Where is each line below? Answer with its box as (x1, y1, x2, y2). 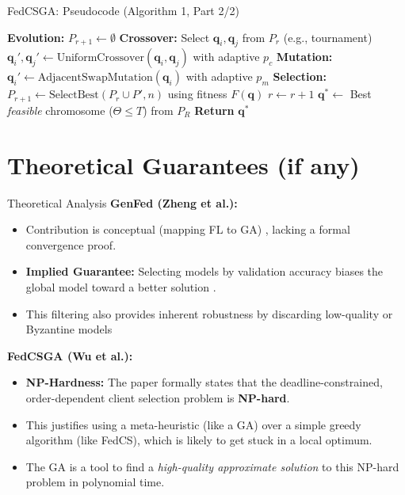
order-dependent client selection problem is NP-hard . (25, 389, 290, 406)
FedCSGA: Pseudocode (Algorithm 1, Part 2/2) (7, 2, 239, 18)
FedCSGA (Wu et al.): (7, 347, 133, 364)
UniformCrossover (56, 52, 145, 64)
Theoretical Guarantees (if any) (7, 148, 360, 181)
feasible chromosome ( (7, 101, 113, 118)
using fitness (167, 86, 227, 102)
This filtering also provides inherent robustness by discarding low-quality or (25, 305, 393, 322)
